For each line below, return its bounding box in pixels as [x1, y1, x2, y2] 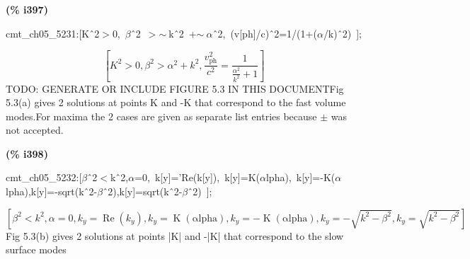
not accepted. [6, 122, 64, 137]
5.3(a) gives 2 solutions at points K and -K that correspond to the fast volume [6, 95, 346, 110]
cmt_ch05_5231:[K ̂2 [6, 25, 100, 40]
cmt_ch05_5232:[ [6, 170, 82, 185]
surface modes [6, 242, 67, 257]
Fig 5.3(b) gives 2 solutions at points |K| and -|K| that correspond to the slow [6, 228, 344, 243]
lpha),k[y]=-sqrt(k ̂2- [6, 184, 98, 199]
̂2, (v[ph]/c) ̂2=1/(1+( [212, 25, 317, 40]
